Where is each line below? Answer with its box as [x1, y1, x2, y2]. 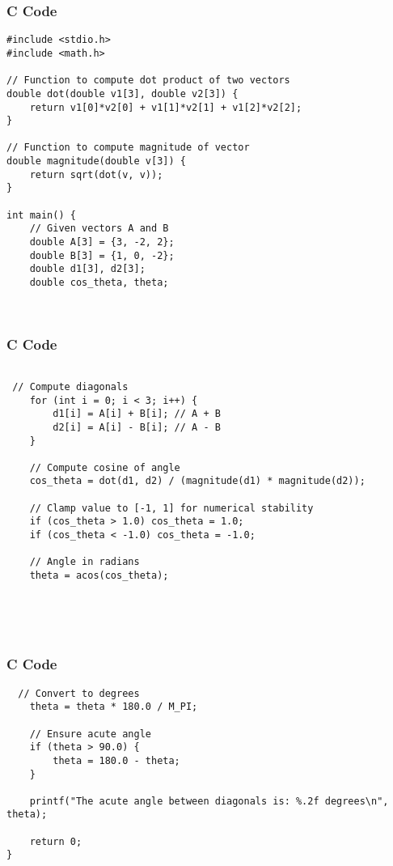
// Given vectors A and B [29, 223, 169, 235]
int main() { [6, 209, 76, 221]
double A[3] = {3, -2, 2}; [29, 236, 175, 248]
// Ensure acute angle [29, 728, 151, 740]
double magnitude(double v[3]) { [6, 155, 186, 168]
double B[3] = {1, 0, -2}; [29, 249, 175, 261]
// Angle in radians [29, 556, 140, 568]
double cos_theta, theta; [29, 277, 169, 289]
